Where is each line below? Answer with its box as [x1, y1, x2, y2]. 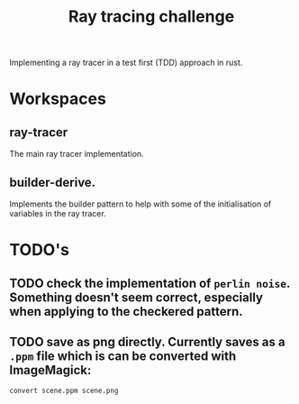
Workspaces [9, 88, 106, 109]
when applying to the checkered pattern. [9, 304, 243, 319]
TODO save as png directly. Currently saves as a [9, 334, 285, 349]
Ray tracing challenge [68, 6, 235, 27]
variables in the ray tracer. [9, 208, 106, 218]
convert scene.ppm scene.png [9, 386, 119, 396]
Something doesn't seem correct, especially [9, 289, 264, 305]
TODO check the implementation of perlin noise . [9, 275, 291, 290]
